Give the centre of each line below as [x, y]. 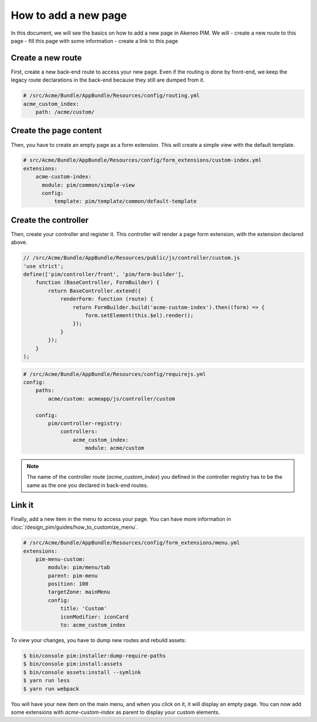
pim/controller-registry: [85, 423]
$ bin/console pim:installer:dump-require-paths [95, 656]
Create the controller [50, 220]
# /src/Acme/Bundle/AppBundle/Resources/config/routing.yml [112, 96]
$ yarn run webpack [51, 689]
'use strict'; [43, 266]
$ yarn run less [47, 681]
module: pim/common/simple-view [88, 185]
